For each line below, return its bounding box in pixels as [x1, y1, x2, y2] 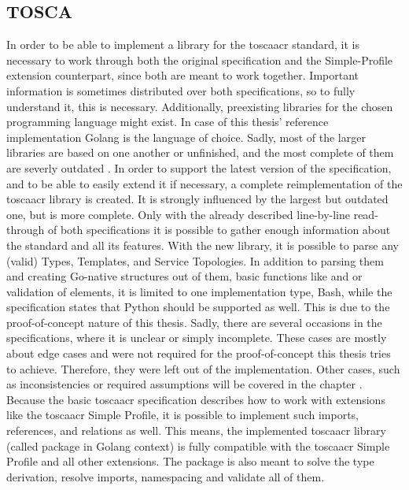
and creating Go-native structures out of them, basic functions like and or [6, 268, 363, 284]
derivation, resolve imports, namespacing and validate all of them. [6, 468, 325, 484]
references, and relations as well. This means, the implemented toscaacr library [6, 422, 386, 439]
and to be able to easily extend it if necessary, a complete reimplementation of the [6, 175, 403, 191]
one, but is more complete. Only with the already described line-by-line [6, 206, 350, 222]
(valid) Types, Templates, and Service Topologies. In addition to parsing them [6, 252, 384, 269]
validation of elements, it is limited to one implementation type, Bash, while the [6, 283, 392, 299]
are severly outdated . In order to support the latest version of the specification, [6, 159, 392, 176]
